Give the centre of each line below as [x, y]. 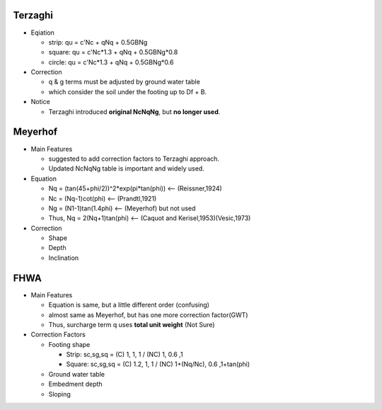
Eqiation [42, 33]
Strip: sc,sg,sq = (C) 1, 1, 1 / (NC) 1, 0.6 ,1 [125, 355]
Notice [41, 102]
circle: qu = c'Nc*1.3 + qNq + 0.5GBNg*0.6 [111, 62]
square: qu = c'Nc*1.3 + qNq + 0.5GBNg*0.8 [113, 52]
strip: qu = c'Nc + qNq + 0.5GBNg [98, 42]
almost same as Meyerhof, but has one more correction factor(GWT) [148, 314]
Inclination [64, 258]
